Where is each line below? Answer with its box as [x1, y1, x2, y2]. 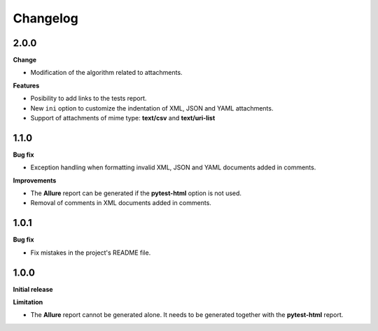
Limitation [13, 298, 43, 307]
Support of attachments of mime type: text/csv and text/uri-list [30, 114, 216, 122]
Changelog [13, 10, 78, 26]
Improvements [13, 176, 57, 185]
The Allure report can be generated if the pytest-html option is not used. [30, 189, 241, 197]
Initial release [13, 285, 53, 293]
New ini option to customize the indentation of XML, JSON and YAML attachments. [30, 104, 274, 112]
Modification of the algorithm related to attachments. [30, 69, 183, 77]
